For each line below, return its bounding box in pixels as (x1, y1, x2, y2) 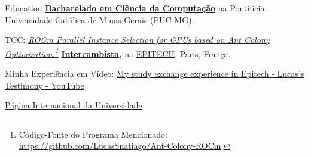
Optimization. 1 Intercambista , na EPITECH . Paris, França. (5, 45, 231, 60)
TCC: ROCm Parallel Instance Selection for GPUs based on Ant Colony (5, 33, 270, 46)
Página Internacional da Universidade (5, 99, 142, 111)
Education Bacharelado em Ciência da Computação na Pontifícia (5, 2, 265, 14)
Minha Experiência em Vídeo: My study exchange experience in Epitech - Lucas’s (5, 67, 304, 80)
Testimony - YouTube (5, 79, 84, 91)
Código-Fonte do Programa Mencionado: (19, 127, 168, 140)
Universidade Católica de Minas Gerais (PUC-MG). (5, 13, 194, 26)
